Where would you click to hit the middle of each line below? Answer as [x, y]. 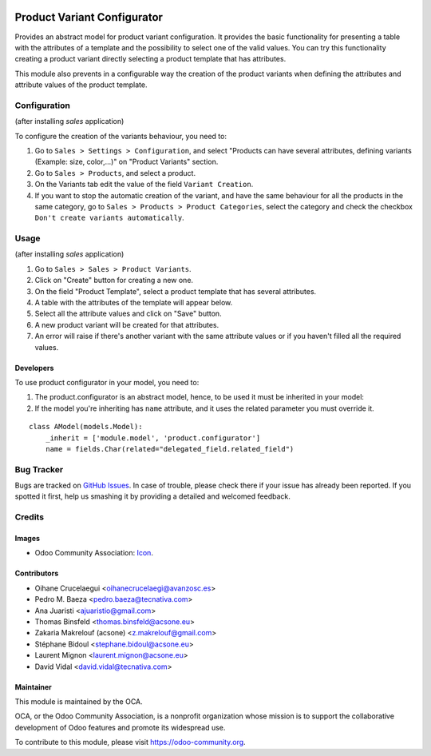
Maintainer [33, 686]
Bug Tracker [39, 469]
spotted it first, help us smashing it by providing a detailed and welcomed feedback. [152, 496]
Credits [29, 517]
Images [27, 539]
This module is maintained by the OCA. [79, 701]
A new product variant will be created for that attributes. [127, 324]
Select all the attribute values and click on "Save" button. [129, 314]
